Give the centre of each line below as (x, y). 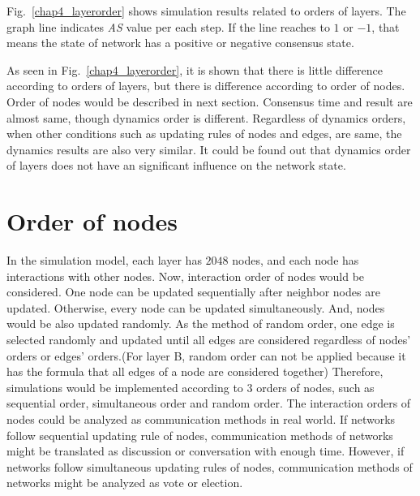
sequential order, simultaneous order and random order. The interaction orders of (209, 403)
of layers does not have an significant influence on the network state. (176, 165)
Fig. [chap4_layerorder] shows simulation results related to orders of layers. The (206, 11)
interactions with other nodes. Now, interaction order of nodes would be (186, 276)
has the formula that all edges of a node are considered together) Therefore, (195, 371)
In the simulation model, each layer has (104, 260)
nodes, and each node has (296, 260)
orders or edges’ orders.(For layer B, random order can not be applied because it (206, 355)
